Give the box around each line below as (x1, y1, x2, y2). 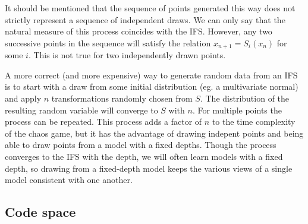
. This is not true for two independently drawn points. (28, 49, 226, 61)
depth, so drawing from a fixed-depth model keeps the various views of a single (5, 162, 293, 174)
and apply (5, 92, 42, 105)
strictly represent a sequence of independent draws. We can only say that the (5, 13, 285, 26)
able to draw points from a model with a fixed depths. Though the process (5, 138, 276, 151)
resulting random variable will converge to (5, 103, 158, 116)
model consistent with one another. (5, 173, 133, 186)
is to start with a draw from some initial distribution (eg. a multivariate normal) (5, 80, 298, 93)
